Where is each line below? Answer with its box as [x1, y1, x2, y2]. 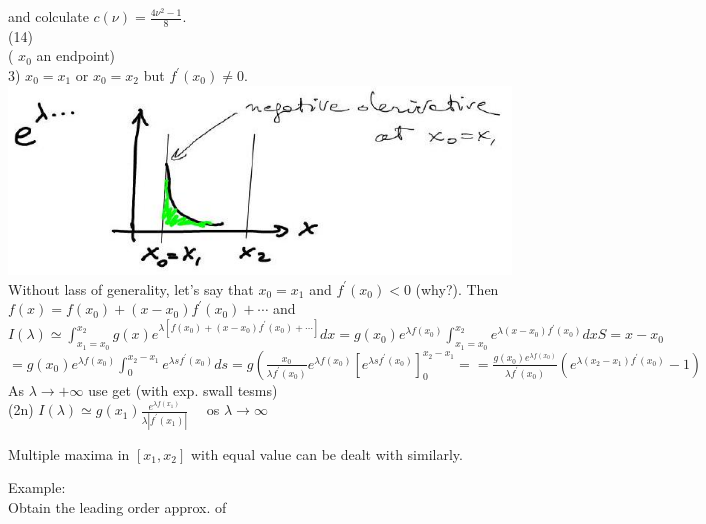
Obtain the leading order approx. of [8, 496, 227, 517]
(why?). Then [415, 278, 499, 299]
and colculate [8, 6, 89, 26]
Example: [8, 477, 66, 498]
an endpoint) [36, 45, 116, 66]
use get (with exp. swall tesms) [88, 379, 278, 400]
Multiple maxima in [8, 443, 130, 464]
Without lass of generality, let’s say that [8, 278, 254, 299]
